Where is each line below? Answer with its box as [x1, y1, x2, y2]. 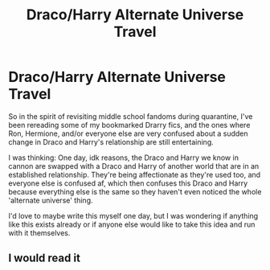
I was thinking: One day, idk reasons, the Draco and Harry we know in [8, 153, 239, 162]
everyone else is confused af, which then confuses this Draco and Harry [8, 178, 248, 188]
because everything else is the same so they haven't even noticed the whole [8, 186, 262, 196]
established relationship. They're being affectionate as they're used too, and [8, 170, 261, 179]
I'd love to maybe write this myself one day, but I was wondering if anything [8, 211, 259, 220]
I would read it [8, 252, 80, 265]
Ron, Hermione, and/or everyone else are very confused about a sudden [8, 129, 248, 138]
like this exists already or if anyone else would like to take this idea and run [8, 219, 256, 229]
